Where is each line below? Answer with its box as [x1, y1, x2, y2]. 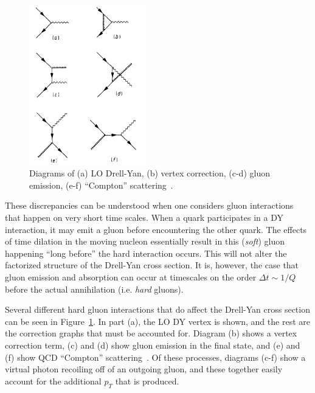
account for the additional [5, 374, 102, 387]
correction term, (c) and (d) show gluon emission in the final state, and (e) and [5, 339, 300, 352]
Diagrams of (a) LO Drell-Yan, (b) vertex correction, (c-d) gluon [29, 167, 270, 179]
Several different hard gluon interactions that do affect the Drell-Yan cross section [5, 303, 310, 316]
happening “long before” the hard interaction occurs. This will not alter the [5, 246, 287, 259]
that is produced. [115, 374, 179, 387]
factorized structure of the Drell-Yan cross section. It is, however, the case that [5, 259, 299, 271]
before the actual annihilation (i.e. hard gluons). [5, 282, 184, 295]
